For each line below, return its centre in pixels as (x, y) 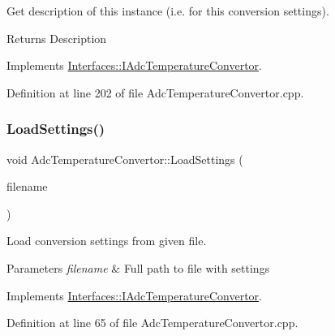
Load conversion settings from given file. (107, 241)
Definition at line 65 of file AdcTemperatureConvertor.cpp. (152, 323)
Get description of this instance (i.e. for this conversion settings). (168, 11)
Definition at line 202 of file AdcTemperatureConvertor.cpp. (155, 92)
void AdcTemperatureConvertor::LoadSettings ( (125, 159)
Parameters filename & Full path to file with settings (138, 267)
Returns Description (57, 38)
